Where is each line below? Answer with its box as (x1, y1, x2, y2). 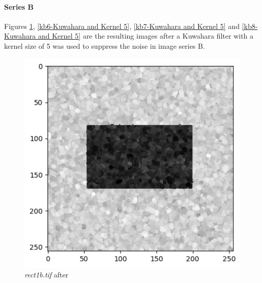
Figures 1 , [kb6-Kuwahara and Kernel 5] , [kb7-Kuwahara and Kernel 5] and (4, 20, 240, 31)
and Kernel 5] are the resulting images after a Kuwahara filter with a (38, 30, 254, 41)
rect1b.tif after (24, 269, 69, 280)
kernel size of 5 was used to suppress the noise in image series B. (4, 40, 205, 51)
